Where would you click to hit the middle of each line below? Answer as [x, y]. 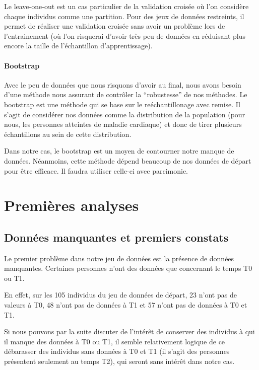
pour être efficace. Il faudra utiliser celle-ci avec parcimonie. [96, 170]
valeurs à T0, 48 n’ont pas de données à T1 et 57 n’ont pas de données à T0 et [126, 305]
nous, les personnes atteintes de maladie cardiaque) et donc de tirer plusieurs [123, 124]
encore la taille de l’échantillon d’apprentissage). [78, 46]
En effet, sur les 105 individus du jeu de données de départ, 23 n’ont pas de [120, 295]
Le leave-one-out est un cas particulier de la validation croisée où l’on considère [126, 6]
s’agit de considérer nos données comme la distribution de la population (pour [125, 114]
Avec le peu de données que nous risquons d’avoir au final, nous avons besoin [123, 84]
